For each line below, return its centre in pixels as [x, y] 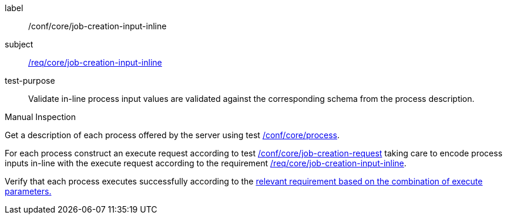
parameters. [28, 191]
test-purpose [30, 81]
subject [19, 44]
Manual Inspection [41, 117]
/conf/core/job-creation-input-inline [98, 26]
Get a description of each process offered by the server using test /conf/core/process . [172, 135]
